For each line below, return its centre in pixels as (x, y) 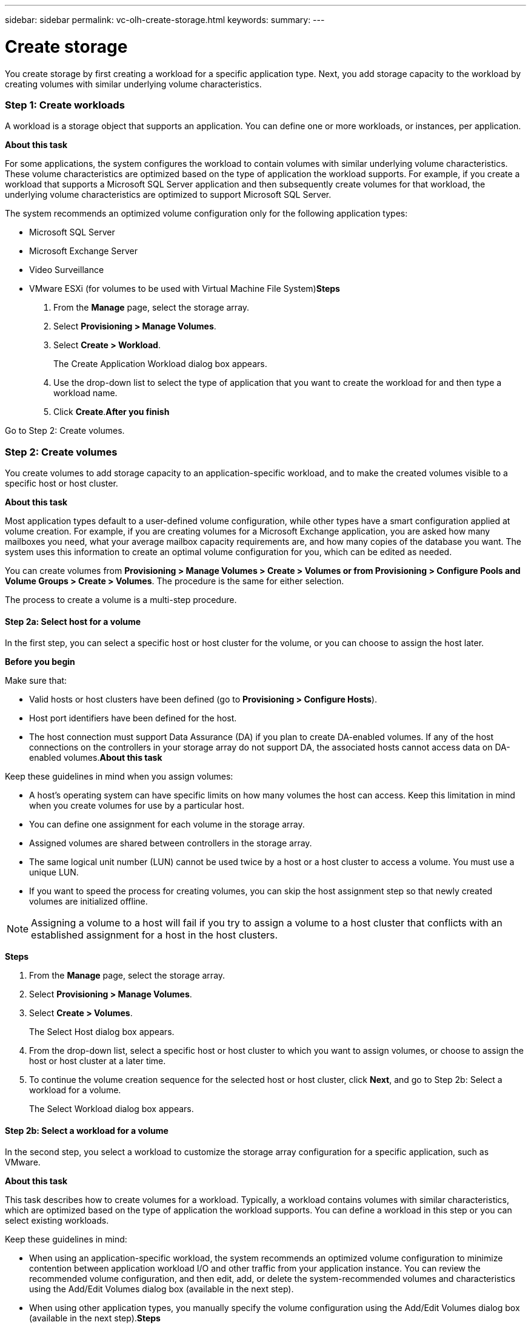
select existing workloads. (57, 1221)
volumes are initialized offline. (88, 902)
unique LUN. (54, 872)
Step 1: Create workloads (65, 105)
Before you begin (40, 662)
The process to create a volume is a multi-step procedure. (121, 600)
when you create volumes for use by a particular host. (137, 806)
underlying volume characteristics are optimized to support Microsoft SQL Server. (168, 195)
